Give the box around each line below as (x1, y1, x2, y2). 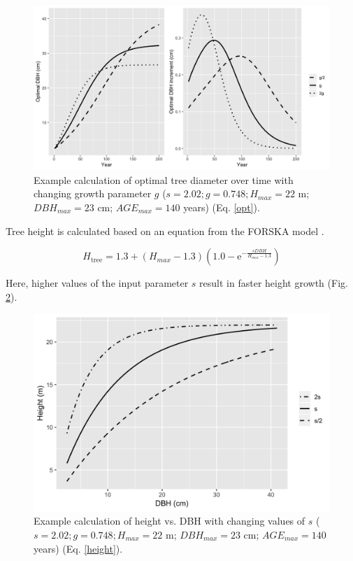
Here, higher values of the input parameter (6, 276, 189, 290)
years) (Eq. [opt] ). (183, 199, 260, 214)
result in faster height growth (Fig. (199, 276, 348, 290)
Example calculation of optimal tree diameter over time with (34, 172, 294, 187)
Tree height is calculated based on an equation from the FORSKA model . (6, 223, 324, 238)
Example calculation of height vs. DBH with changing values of (34, 513, 305, 528)
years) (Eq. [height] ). (34, 541, 123, 555)
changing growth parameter (34, 186, 152, 201)
